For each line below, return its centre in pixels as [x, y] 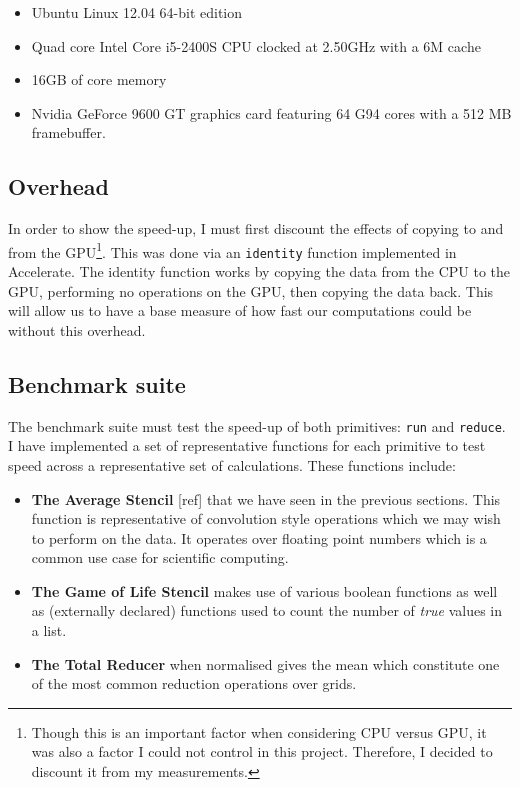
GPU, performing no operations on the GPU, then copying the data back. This [251, 290]
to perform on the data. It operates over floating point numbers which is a [259, 537]
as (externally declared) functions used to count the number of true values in [267, 610]
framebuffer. [68, 132]
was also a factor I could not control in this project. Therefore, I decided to [262, 751]
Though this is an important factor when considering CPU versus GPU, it [259, 731]
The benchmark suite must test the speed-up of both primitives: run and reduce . [257, 425]
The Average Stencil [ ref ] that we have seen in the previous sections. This [266, 498]
